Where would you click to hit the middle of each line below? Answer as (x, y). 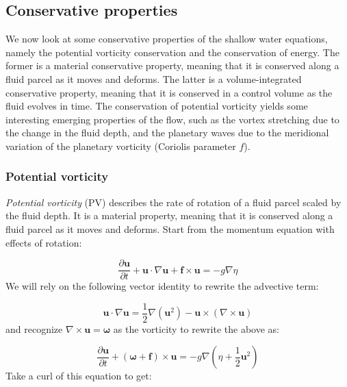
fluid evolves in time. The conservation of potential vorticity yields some (157, 106)
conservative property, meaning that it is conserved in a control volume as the (169, 92)
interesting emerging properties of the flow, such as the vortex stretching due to (172, 119)
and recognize (34, 328)
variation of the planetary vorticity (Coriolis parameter (121, 146)
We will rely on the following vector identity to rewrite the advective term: (162, 286)
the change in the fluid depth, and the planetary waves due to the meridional (167, 133)
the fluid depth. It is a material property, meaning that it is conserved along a (169, 215)
